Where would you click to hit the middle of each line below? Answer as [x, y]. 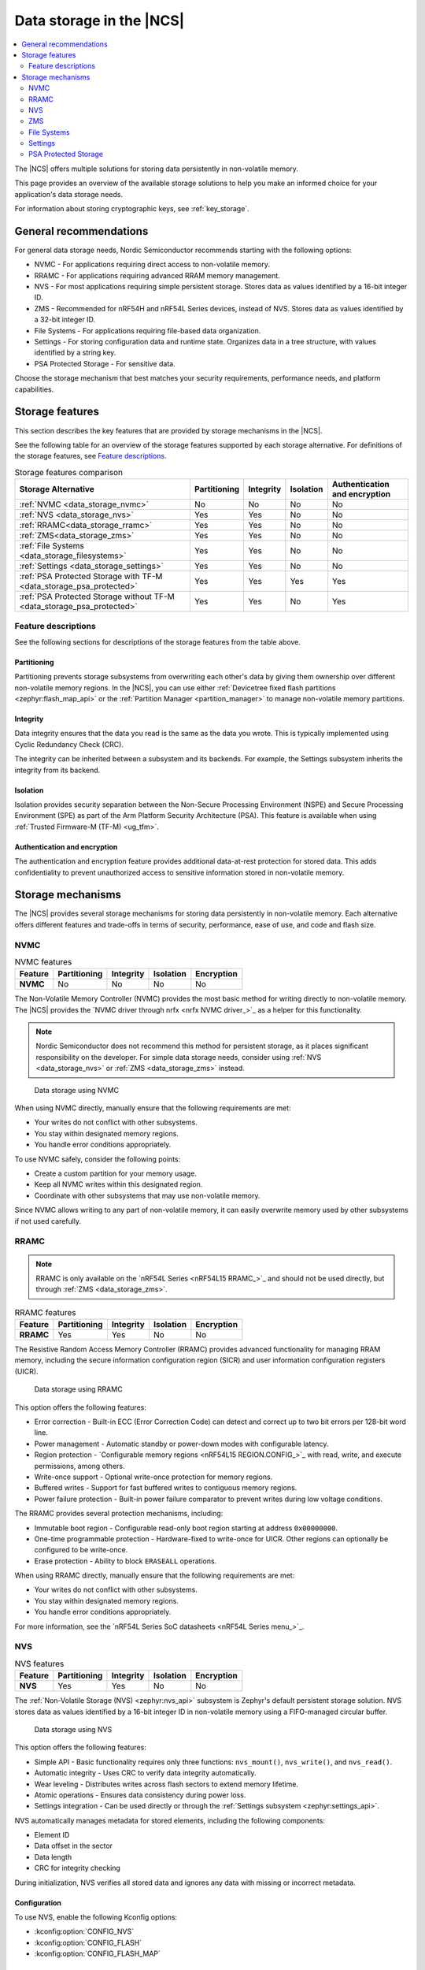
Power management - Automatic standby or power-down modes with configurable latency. [181, 1444]
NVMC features [43, 962]
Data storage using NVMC [77, 1090]
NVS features [39, 1663]
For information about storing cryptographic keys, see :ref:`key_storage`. [132, 209]
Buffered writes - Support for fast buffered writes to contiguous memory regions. [166, 1488]
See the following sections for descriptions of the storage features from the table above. [157, 641]
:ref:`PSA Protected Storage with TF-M [91, 577]
